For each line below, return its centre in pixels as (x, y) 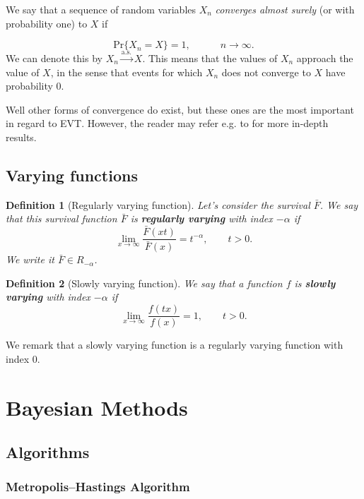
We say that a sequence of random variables (101, 9)
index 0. (23, 358)
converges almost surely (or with (285, 9)
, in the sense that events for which (127, 72)
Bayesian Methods (97, 407)
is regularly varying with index (201, 218)
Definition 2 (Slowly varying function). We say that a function (144, 283)
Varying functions (72, 175)
